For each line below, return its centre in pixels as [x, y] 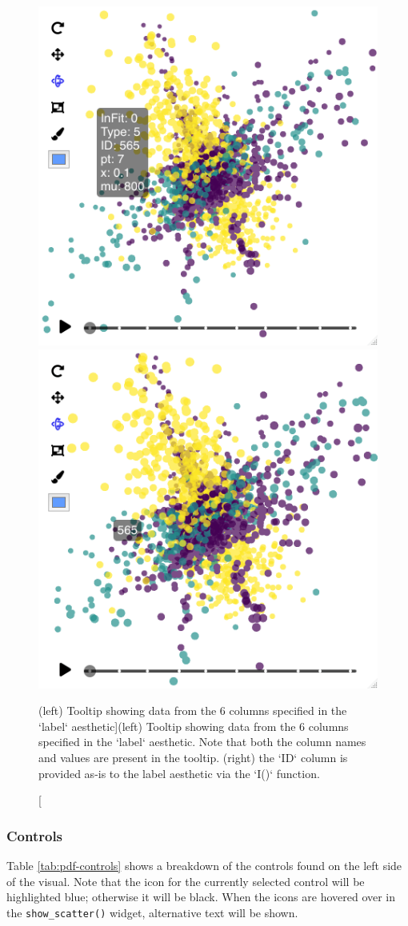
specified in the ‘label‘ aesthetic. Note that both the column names [202, 742]
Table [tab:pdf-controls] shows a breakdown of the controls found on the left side [204, 865]
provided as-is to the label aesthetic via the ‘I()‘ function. [179, 773]
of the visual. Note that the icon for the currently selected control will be [186, 881]
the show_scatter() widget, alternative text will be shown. [152, 912]
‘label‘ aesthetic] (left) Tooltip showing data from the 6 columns [194, 726]
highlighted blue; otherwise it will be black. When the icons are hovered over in [201, 897]
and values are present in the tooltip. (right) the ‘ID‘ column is [193, 757]
